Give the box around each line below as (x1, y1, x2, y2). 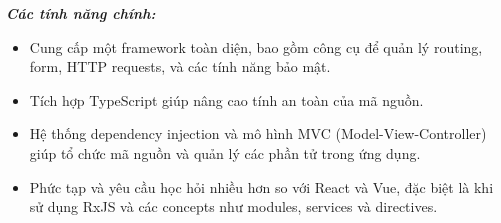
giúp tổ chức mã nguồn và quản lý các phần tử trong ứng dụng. (29, 142, 421, 163)
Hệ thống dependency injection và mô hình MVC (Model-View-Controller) (29, 123, 487, 144)
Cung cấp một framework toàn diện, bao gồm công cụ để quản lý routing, (29, 36, 483, 57)
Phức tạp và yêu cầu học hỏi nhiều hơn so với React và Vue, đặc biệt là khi (29, 176, 494, 197)
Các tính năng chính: (6, 3, 156, 23)
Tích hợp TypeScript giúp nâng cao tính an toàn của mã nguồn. (29, 89, 424, 110)
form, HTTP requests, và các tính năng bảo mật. (29, 56, 331, 77)
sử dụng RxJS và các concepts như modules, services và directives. (29, 196, 438, 217)
